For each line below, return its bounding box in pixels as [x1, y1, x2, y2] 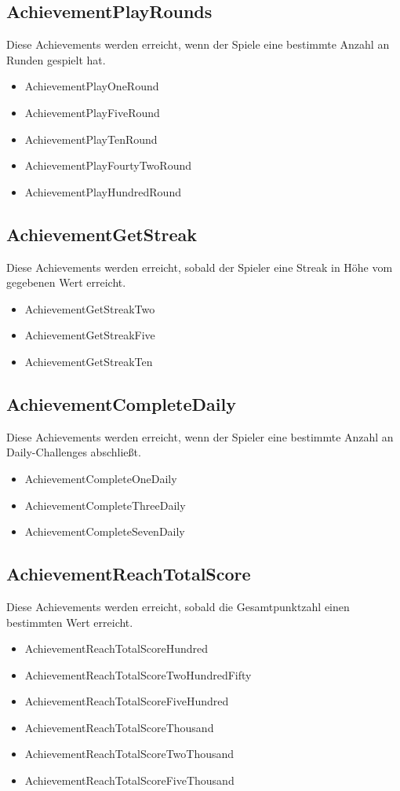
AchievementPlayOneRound [24, 78, 159, 94]
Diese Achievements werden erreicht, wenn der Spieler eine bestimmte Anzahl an [6, 428, 394, 445]
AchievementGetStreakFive [24, 327, 155, 343]
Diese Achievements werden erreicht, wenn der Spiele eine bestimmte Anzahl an [6, 36, 390, 53]
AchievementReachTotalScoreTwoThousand [24, 745, 235, 762]
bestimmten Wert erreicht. [6, 613, 133, 630]
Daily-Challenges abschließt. [6, 444, 141, 460]
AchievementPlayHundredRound [24, 183, 181, 200]
